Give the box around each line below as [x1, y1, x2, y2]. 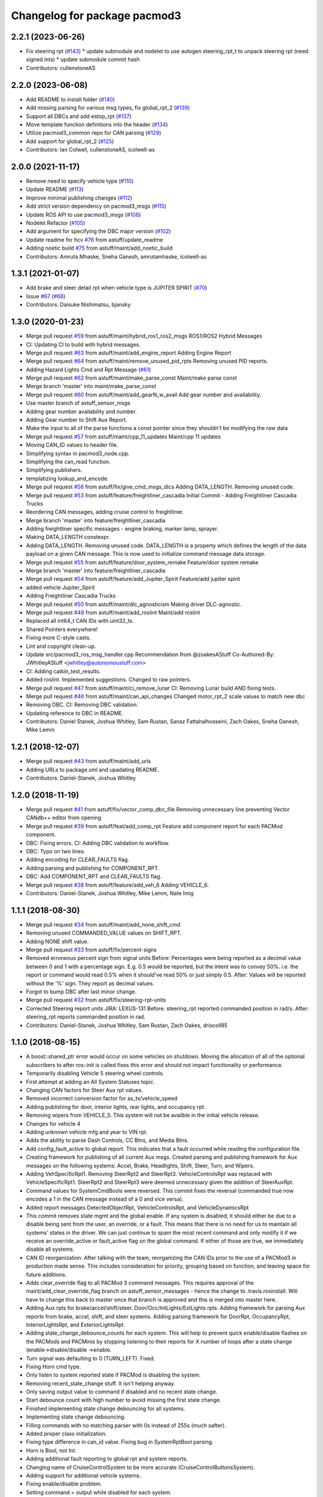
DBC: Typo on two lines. [26, 848, 86, 855]
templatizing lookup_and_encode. [26, 475, 109, 482]
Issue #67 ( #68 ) [26, 292, 66, 299]
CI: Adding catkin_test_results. [26, 668, 101, 675]
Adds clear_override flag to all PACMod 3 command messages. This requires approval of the [26, 1279, 254, 1287]
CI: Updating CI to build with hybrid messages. [26, 341, 141, 348]
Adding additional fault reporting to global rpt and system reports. [26, 1455, 188, 1462]
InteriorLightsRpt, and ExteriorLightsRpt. [26, 1321, 125, 1328]
